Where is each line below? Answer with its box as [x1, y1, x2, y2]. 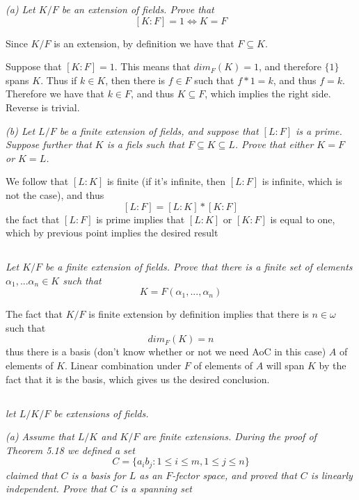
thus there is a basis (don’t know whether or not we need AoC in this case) [6, 344, 326, 359]
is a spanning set [120, 481, 192, 496]
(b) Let [6, 123, 35, 138]
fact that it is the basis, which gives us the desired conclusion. [6, 371, 270, 386]
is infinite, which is [262, 174, 342, 188]
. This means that [114, 59, 191, 74]
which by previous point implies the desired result [6, 225, 218, 240]
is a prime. [296, 123, 342, 138]
